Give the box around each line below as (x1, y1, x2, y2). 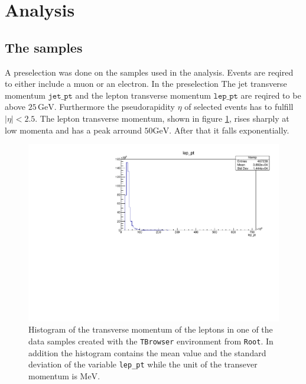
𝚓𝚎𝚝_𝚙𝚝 (48, 92, 73, 100)
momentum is (28, 369, 77, 382)
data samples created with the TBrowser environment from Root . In (28, 334, 274, 347)
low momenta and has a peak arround (5, 123, 142, 136)
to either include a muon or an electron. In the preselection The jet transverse (5, 77, 287, 90)
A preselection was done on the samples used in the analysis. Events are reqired (5, 66, 294, 78)
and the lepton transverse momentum (75, 89, 211, 101)
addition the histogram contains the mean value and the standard (28, 346, 266, 359)
